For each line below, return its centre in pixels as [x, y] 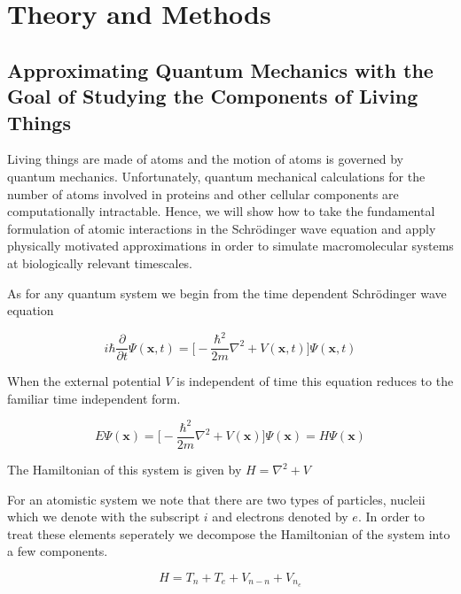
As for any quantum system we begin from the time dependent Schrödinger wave [227, 293]
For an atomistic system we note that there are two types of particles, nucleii [216, 499]
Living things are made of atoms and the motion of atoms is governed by [206, 159]
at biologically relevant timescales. [100, 262]
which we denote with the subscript [104, 517]
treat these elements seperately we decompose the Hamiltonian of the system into [229, 533]
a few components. [58, 551]
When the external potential [84, 381]
